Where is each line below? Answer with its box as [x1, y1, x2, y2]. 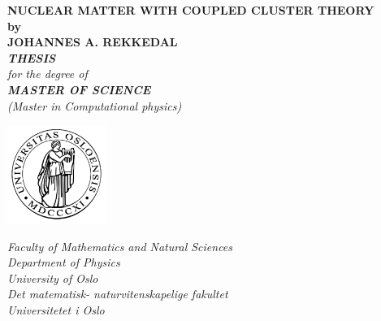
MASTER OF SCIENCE [7, 80, 151, 98]
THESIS [7, 49, 56, 66]
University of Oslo [7, 269, 98, 286]
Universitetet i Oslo [7, 301, 105, 319]
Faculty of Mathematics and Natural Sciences [7, 237, 233, 254]
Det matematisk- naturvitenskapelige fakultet [7, 285, 228, 302]
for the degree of [7, 65, 88, 82]
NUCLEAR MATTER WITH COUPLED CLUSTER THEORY [7, 2, 375, 18]
